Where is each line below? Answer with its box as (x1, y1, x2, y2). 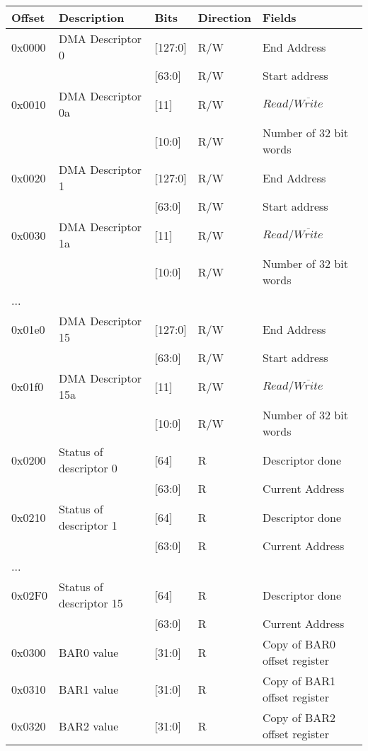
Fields (262, 9, 297, 25)
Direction (197, 9, 251, 25)
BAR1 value (58, 680, 119, 697)
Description (58, 9, 125, 25)
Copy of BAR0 (262, 636, 336, 652)
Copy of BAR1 (262, 673, 336, 689)
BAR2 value (58, 717, 119, 734)
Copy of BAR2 (262, 709, 336, 726)
